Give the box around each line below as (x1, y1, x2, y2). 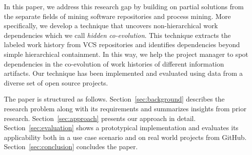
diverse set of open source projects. (4, 77, 108, 87)
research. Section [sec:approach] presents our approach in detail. (4, 113, 196, 123)
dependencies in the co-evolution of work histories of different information (4, 58, 224, 69)
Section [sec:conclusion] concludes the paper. (4, 141, 138, 152)
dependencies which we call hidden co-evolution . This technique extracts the (4, 30, 231, 40)
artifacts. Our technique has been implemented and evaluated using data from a (4, 68, 243, 78)
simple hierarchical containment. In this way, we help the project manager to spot (4, 49, 249, 59)
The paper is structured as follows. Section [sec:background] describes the (4, 94, 225, 104)
